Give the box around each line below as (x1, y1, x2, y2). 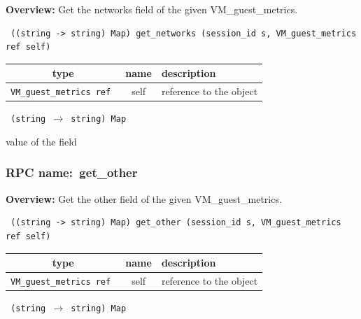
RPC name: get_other (6, 164, 138, 181)
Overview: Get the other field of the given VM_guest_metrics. (6, 191, 282, 206)
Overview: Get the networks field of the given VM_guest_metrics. (6, 2, 298, 16)
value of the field (6, 134, 77, 148)
